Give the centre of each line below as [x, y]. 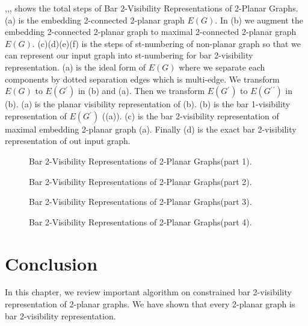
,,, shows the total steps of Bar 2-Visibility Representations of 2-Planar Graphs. [152, 8]
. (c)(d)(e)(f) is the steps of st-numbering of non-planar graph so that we [167, 43]
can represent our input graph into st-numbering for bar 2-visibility [129, 55]
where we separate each [222, 67]
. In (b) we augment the [259, 20]
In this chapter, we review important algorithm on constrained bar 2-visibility [148, 292]
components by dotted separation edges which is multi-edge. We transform [142, 79]
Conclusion [51, 263]
